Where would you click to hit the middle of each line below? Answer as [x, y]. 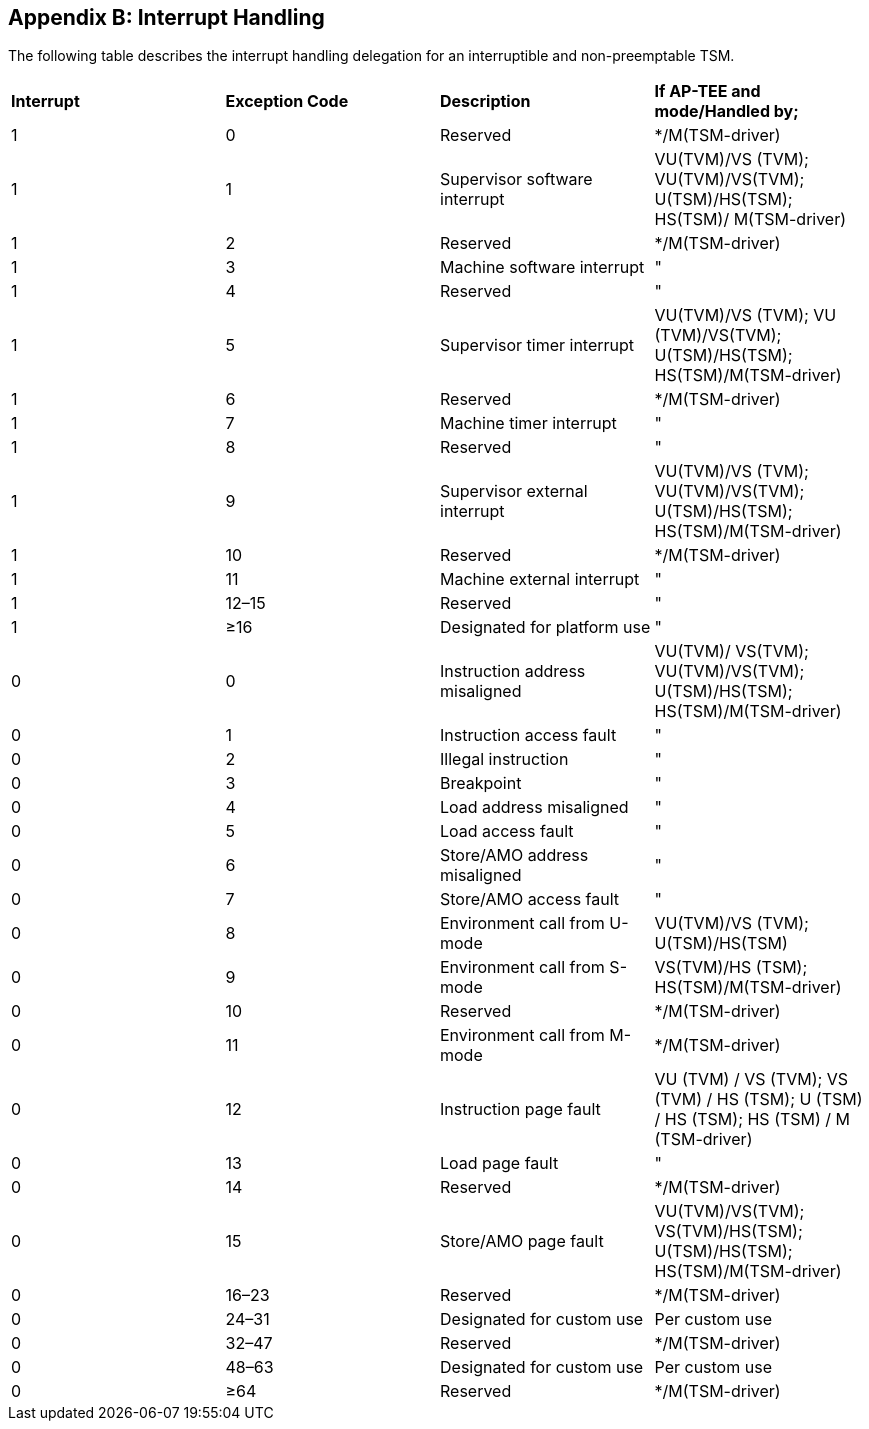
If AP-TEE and [707, 91]
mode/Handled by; [726, 111]
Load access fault [507, 831]
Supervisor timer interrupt [537, 345]
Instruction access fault [528, 735]
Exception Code [287, 101]
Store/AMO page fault [522, 1241]
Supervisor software [516, 179]
